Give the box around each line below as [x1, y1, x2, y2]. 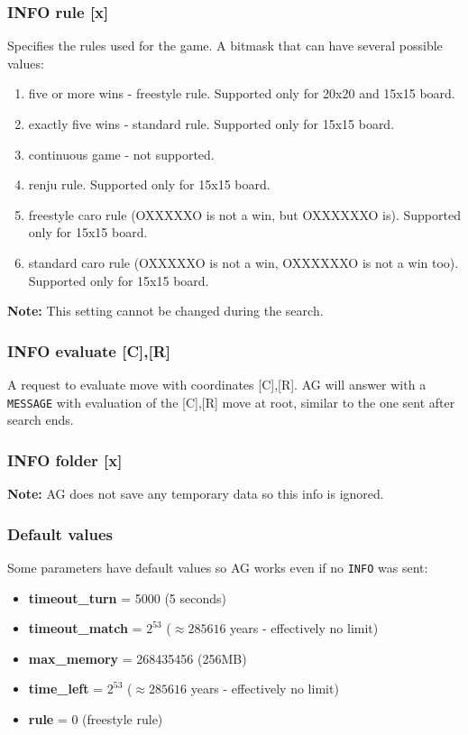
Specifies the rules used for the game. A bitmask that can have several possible [7, 36, 443, 55]
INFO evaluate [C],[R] [7, 339, 171, 362]
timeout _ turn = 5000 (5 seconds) [28, 588, 227, 607]
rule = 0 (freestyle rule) [28, 709, 163, 728]
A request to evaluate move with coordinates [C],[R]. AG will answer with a [7, 374, 427, 393]
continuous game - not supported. [28, 144, 215, 163]
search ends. [7, 410, 74, 429]
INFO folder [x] [7, 448, 123, 471]
